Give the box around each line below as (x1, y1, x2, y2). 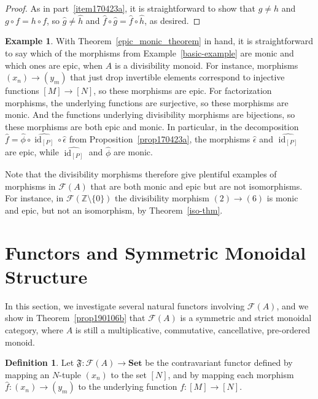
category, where (5, 323, 63, 336)
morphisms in (5, 179, 56, 192)
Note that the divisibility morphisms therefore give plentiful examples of (5, 168, 277, 180)
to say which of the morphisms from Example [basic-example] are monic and (5, 47, 294, 59)
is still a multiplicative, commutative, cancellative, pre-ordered (75, 323, 310, 336)
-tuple (59, 368, 82, 381)
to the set (111, 368, 147, 381)
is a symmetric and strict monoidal (180, 311, 312, 324)
